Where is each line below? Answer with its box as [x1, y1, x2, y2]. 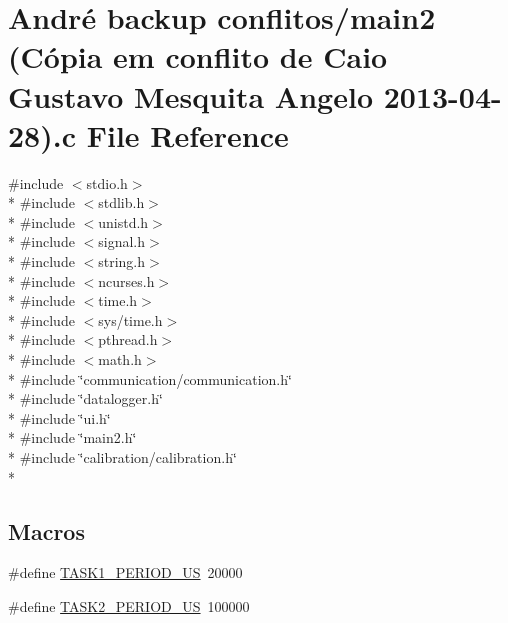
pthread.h [98, 329, 158, 350]
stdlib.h [98, 192, 145, 213]
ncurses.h [98, 270, 155, 291]
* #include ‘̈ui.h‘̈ [8, 407, 111, 428]
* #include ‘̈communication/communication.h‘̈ [8, 368, 292, 389]
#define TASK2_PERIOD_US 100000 [8, 595, 250, 616]
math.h [98, 349, 142, 370]
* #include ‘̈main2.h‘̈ [8, 427, 137, 448]
